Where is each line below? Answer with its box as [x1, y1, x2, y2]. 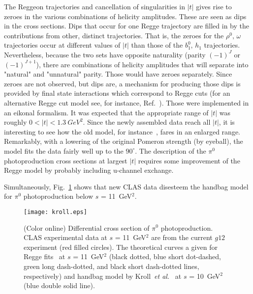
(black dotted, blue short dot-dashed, [109, 251, 221, 262]
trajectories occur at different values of [4, 40, 121, 50]
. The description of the [135, 145, 206, 156]
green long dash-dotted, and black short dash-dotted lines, [24, 261, 199, 271]
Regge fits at [24, 251, 65, 262]
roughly [4, 117, 27, 127]
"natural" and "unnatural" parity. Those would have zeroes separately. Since [4, 69, 232, 79]
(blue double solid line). [24, 280, 95, 291]
